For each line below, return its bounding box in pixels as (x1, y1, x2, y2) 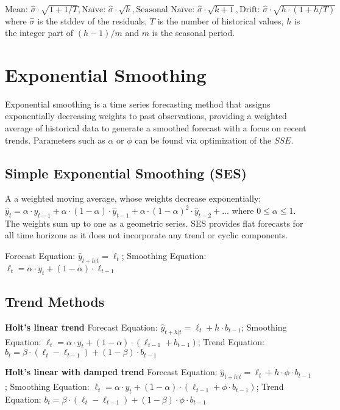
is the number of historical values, (157, 14, 284, 27)
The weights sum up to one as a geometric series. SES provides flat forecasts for (5, 216, 303, 229)
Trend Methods (5, 292, 105, 310)
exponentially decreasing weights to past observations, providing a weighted (5, 109, 287, 122)
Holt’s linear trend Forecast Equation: (5, 320, 158, 333)
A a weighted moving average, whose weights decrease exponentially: (5, 192, 261, 205)
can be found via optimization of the (135, 133, 272, 146)
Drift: (239, 5, 260, 14)
